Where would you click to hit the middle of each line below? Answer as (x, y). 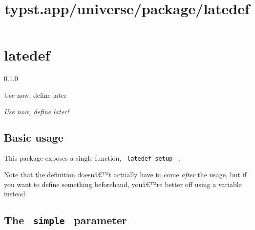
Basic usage (34, 137)
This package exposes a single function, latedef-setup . (92, 158)
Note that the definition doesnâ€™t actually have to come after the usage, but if (125, 174)
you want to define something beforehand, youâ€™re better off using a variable (123, 184)
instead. (16, 194)
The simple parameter (65, 220)
